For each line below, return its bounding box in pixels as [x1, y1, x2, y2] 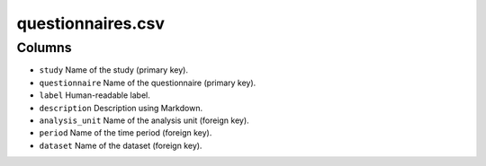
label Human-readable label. [39, 90, 150, 100]
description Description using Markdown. [39, 102, 202, 113]
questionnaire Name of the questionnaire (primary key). [39, 77, 256, 88]
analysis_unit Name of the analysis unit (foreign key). [39, 115, 249, 126]
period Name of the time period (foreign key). [39, 127, 212, 138]
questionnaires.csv [16, 13, 166, 33]
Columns [16, 39, 72, 56]
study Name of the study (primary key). [39, 65, 189, 75]
